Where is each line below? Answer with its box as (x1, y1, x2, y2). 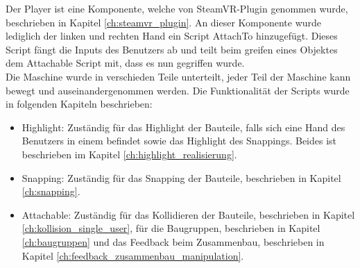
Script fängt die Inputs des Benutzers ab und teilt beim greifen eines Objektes (6, 42, 338, 56)
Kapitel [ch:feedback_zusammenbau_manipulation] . (22, 248, 244, 262)
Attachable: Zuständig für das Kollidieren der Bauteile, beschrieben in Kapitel (22, 207, 355, 221)
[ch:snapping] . (22, 184, 80, 199)
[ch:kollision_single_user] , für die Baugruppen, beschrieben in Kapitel (22, 221, 320, 235)
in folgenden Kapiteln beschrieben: (6, 97, 153, 111)
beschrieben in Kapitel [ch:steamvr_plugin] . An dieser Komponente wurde (6, 15, 322, 29)
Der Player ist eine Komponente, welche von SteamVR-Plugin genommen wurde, (6, 1, 348, 15)
